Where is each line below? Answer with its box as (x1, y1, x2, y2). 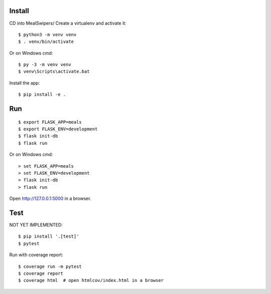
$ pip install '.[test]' (18, 234, 79, 239)
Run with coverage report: (9, 252, 64, 258)
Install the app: (9, 80, 40, 86)
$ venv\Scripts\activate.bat (18, 68, 90, 75)
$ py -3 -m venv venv (18, 62, 71, 67)
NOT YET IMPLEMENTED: (9, 222, 63, 228)
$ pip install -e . (18, 92, 66, 98)
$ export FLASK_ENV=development (18, 126, 98, 132)
